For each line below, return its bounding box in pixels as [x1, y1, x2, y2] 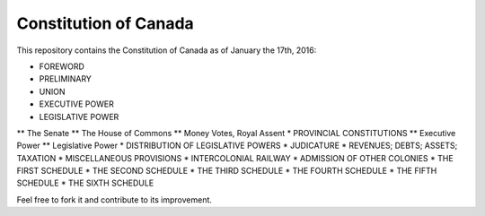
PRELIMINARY [39, 73, 92, 84]
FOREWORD [39, 61, 85, 72]
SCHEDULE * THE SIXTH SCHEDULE [16, 177, 154, 188]
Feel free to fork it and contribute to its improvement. [16, 194, 213, 205]
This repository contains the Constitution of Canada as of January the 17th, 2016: [16, 45, 317, 56]
